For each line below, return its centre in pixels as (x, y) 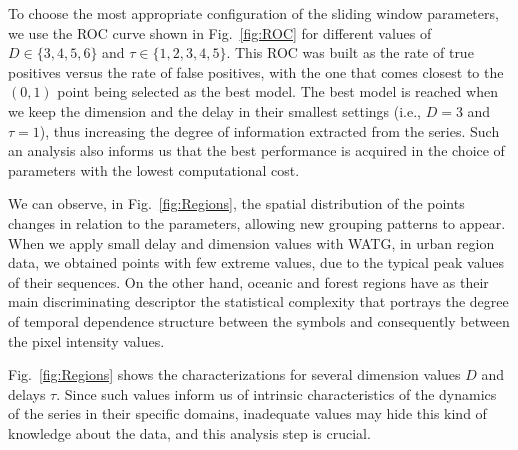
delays (27, 393)
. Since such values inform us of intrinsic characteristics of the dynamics (276, 393)
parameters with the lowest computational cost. (154, 169)
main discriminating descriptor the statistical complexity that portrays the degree (258, 301)
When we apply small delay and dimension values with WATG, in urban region (251, 242)
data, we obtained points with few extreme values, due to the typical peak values (256, 262)
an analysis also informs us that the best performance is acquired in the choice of (256, 150)
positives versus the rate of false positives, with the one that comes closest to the (256, 71)
